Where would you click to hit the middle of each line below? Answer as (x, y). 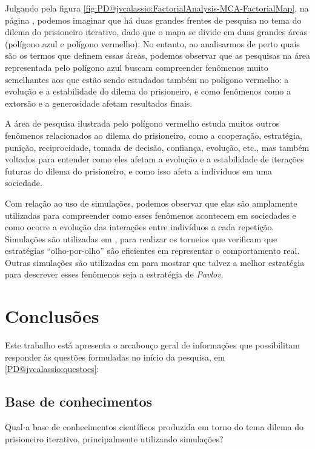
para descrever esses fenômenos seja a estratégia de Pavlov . (114, 274)
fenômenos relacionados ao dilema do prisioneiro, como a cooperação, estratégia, (154, 135)
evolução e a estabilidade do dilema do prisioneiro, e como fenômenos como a (148, 91)
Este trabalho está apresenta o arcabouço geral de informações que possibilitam (152, 345)
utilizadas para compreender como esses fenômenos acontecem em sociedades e (151, 215)
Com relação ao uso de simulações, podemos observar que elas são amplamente (151, 203)
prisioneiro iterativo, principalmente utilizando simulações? (114, 438)
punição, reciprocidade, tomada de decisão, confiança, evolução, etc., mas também (157, 147)
